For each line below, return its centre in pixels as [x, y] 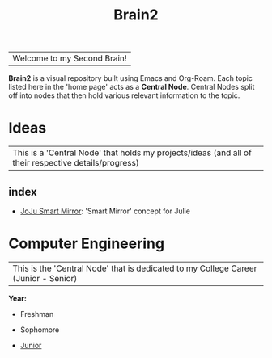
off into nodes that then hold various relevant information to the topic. [124, 95]
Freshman [37, 314]
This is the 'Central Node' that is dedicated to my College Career [135, 268]
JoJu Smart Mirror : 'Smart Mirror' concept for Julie [105, 211]
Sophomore [40, 330]
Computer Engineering [86, 244]
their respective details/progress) [76, 163]
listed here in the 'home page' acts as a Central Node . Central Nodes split [132, 87]
